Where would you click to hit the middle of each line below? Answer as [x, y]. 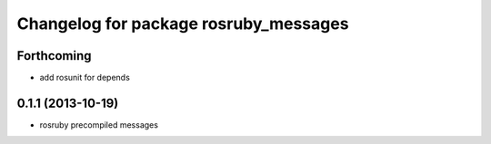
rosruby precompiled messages [99, 125]
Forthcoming [54, 56]
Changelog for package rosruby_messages [183, 24]
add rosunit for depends [85, 78]
